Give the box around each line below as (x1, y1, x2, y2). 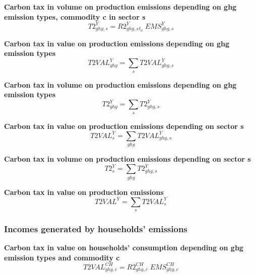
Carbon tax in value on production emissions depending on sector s (4, 120, 244, 131)
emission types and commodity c (4, 252, 120, 262)
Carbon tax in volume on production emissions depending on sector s (4, 154, 251, 164)
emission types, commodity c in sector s (4, 11, 146, 22)
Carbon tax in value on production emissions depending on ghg (4, 38, 230, 48)
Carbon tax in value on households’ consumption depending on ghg (4, 242, 243, 253)
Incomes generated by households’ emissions (4, 222, 187, 235)
